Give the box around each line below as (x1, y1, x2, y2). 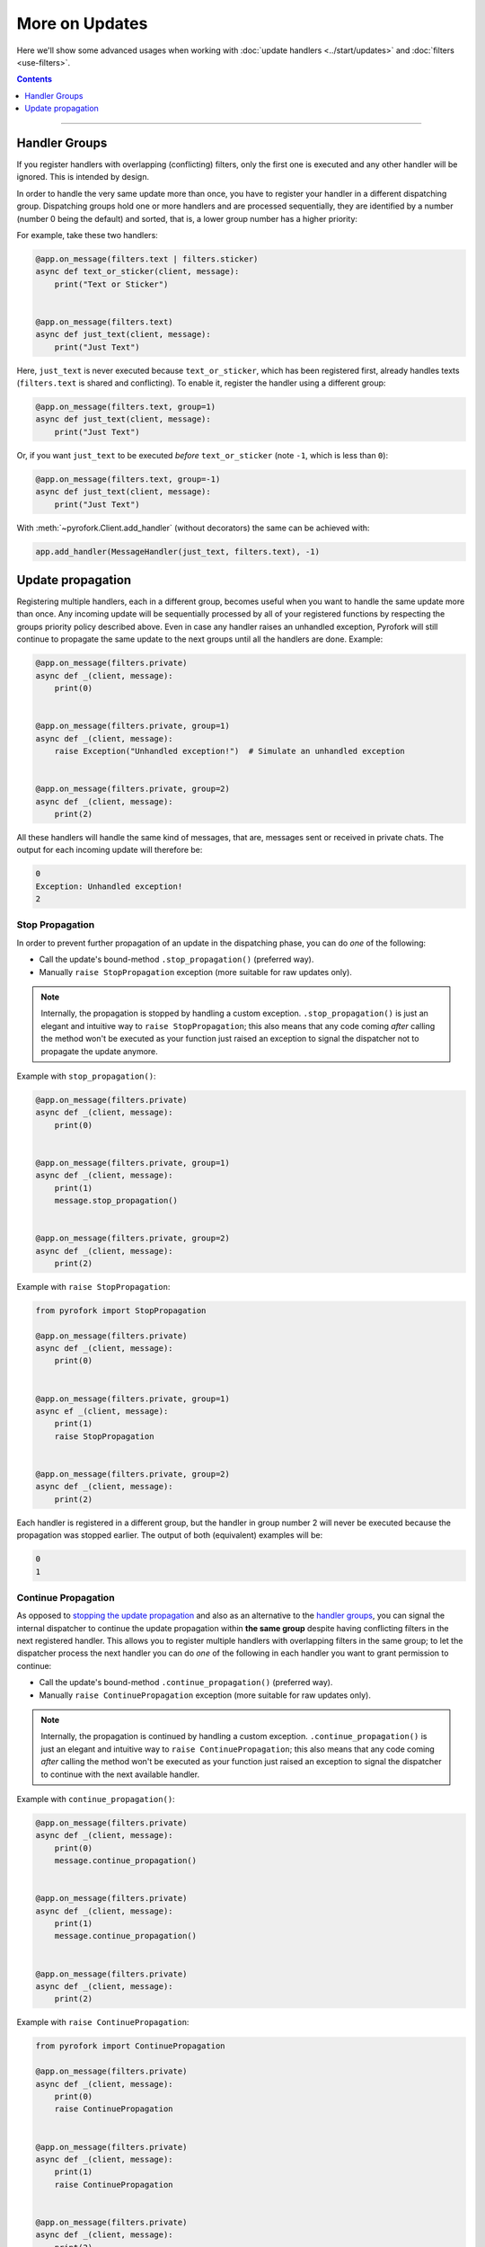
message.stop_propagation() (54, 1195, 179, 1205)
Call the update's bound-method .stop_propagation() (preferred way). (39, 954, 314, 965)
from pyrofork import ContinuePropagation (35, 2041, 225, 2051)
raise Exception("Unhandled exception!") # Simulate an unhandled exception (54, 746, 406, 756)
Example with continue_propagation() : (16, 1793, 175, 1804)
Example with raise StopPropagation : (16, 1281, 171, 1292)
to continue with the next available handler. (40, 1769, 200, 1780)
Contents (16, 74, 53, 84)
